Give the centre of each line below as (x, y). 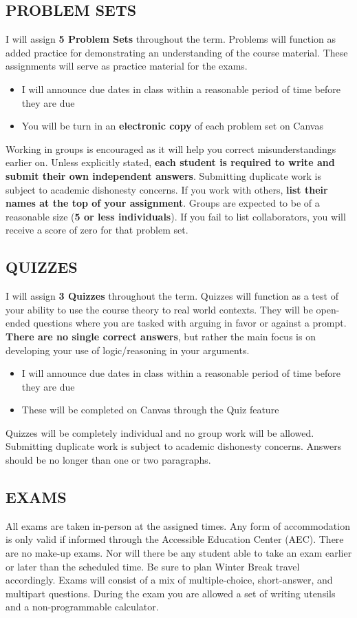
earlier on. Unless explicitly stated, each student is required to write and (170, 162)
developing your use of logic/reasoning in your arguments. (128, 350)
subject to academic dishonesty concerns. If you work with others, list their (167, 189)
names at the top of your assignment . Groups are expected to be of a (163, 203)
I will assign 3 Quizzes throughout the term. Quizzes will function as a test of (172, 296)
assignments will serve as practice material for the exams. (127, 66)
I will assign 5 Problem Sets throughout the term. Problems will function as (171, 39)
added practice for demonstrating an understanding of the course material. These (177, 52)
